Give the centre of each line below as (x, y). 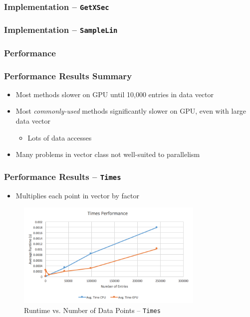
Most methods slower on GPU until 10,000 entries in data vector (115, 94)
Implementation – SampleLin (61, 30)
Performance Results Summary (68, 76)
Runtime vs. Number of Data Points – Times (92, 310)
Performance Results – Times (63, 176)
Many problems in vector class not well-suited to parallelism (108, 154)
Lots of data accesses (60, 137)
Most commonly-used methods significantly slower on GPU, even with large (131, 111)
